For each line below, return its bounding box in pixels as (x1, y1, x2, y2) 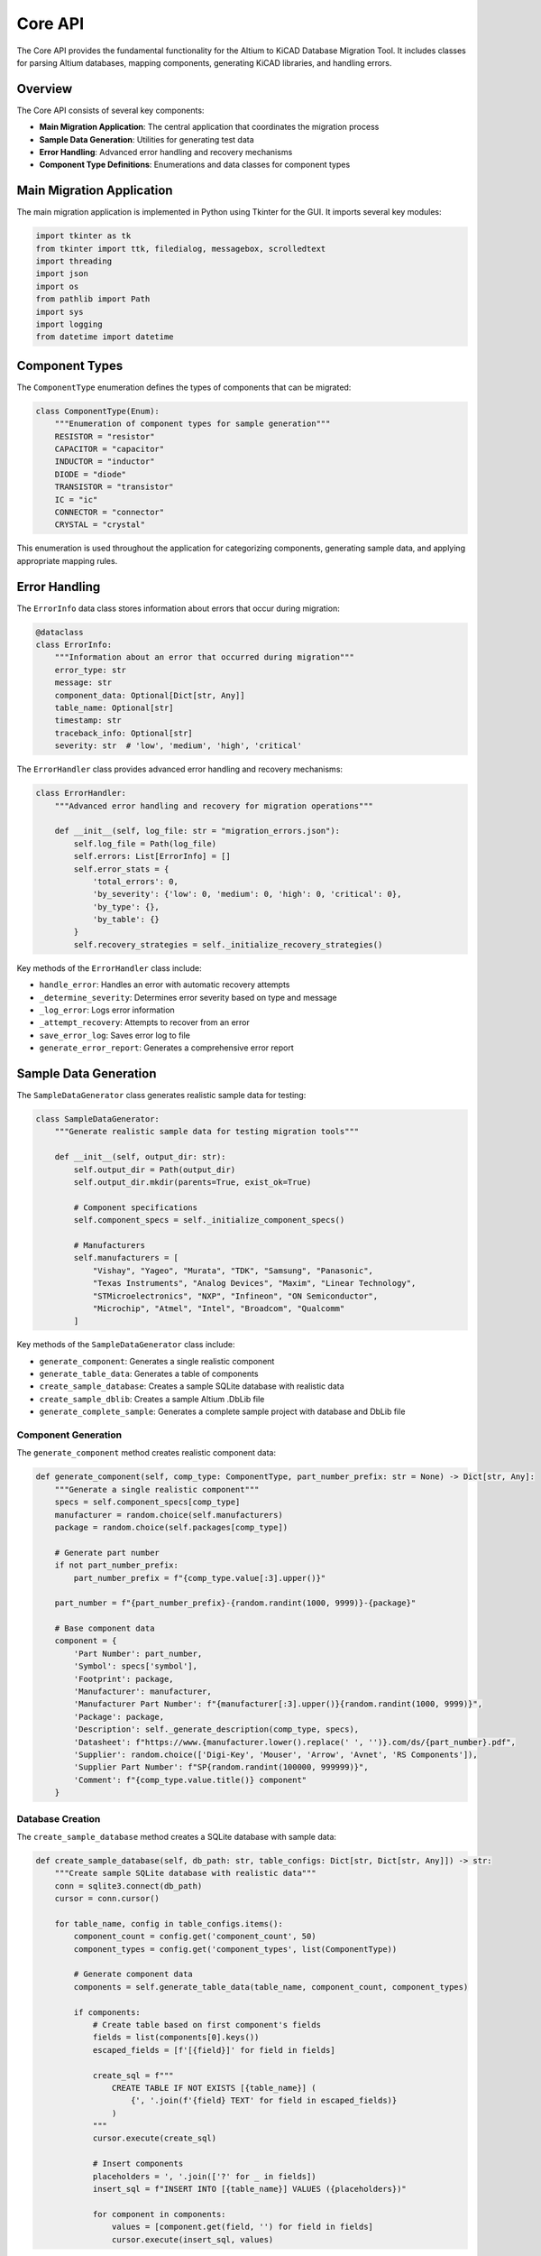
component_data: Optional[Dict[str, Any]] (54, 690, 245, 700)
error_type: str (54, 664, 126, 675)
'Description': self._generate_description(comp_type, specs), (73, 1724, 360, 1734)
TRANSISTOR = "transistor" (54, 482, 175, 492)
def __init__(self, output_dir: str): (54, 1151, 226, 1162)
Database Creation (16, 1812, 101, 1825)
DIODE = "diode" (54, 469, 126, 479)
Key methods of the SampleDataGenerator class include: (16, 1339, 235, 1350)
